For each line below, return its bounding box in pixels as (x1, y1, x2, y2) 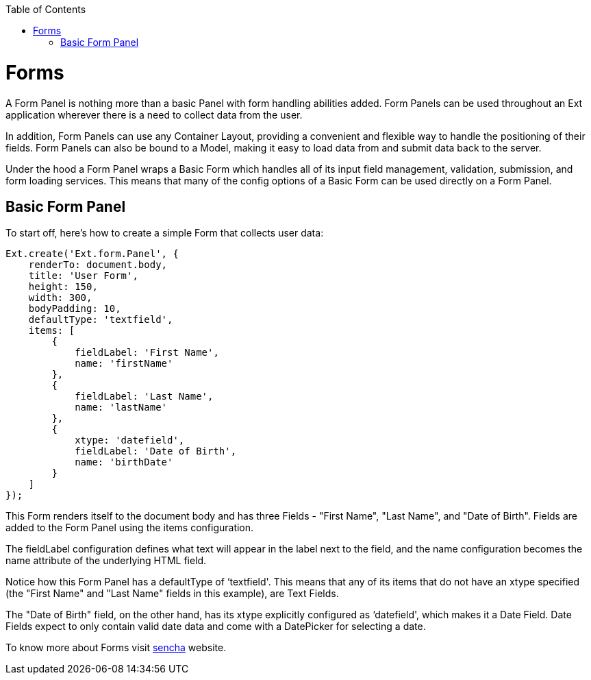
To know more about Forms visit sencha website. (5, 642, 227, 654)
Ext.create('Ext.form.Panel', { (5, 248, 179, 260)
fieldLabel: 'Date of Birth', (75, 446, 237, 457)
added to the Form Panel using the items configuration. (5, 522, 254, 534)
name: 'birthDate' (75, 457, 173, 468)
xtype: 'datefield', (75, 435, 185, 446)
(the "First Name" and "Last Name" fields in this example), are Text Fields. (5, 587, 339, 600)
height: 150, (28, 281, 98, 293)
